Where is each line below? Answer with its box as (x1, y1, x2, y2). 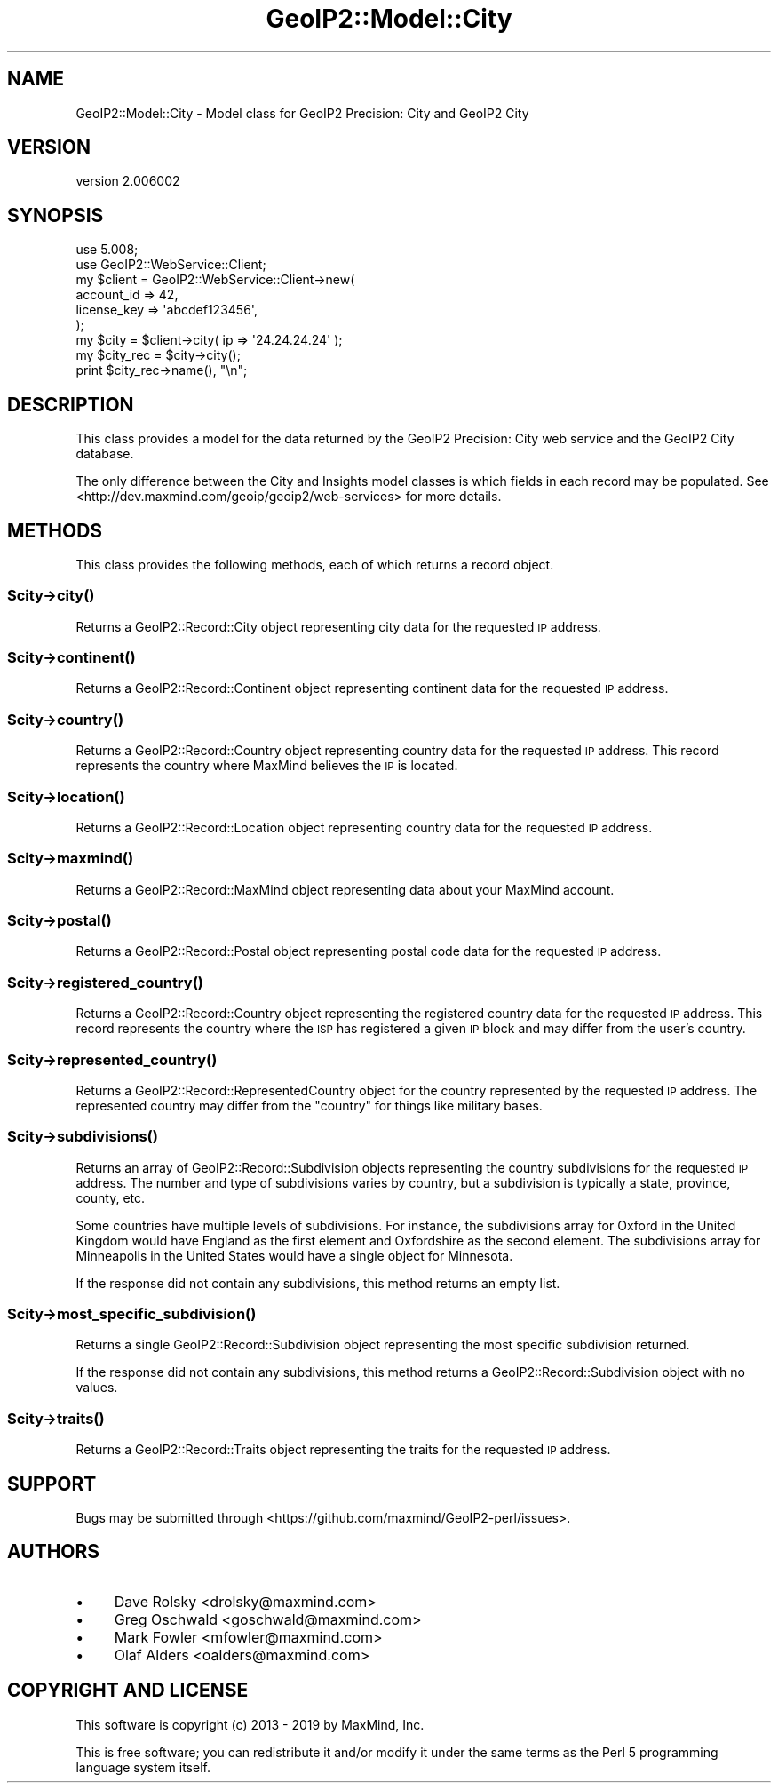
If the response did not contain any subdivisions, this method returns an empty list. (75, 1275, 560, 1291)
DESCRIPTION (7, 393, 134, 416)
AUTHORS (7, 1540, 100, 1563)
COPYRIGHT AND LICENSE (7, 1679, 249, 1702)
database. (75, 446, 134, 462)
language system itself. (75, 1759, 210, 1775)
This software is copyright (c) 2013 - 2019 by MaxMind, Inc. (75, 1716, 425, 1732)
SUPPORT (7, 1472, 97, 1495)
